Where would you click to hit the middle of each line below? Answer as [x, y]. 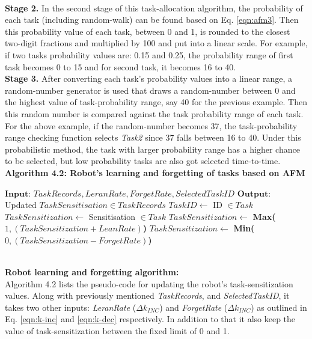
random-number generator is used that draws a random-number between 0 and [150, 90]
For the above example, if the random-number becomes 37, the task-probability [151, 125]
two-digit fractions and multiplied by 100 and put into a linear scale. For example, [156, 43]
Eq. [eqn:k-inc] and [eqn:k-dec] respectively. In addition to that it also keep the [150, 319]
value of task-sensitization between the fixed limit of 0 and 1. [117, 331]
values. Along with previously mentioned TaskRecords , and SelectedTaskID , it [147, 295]
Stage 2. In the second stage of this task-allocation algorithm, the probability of [154, 8]
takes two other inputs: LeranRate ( [71, 307]
